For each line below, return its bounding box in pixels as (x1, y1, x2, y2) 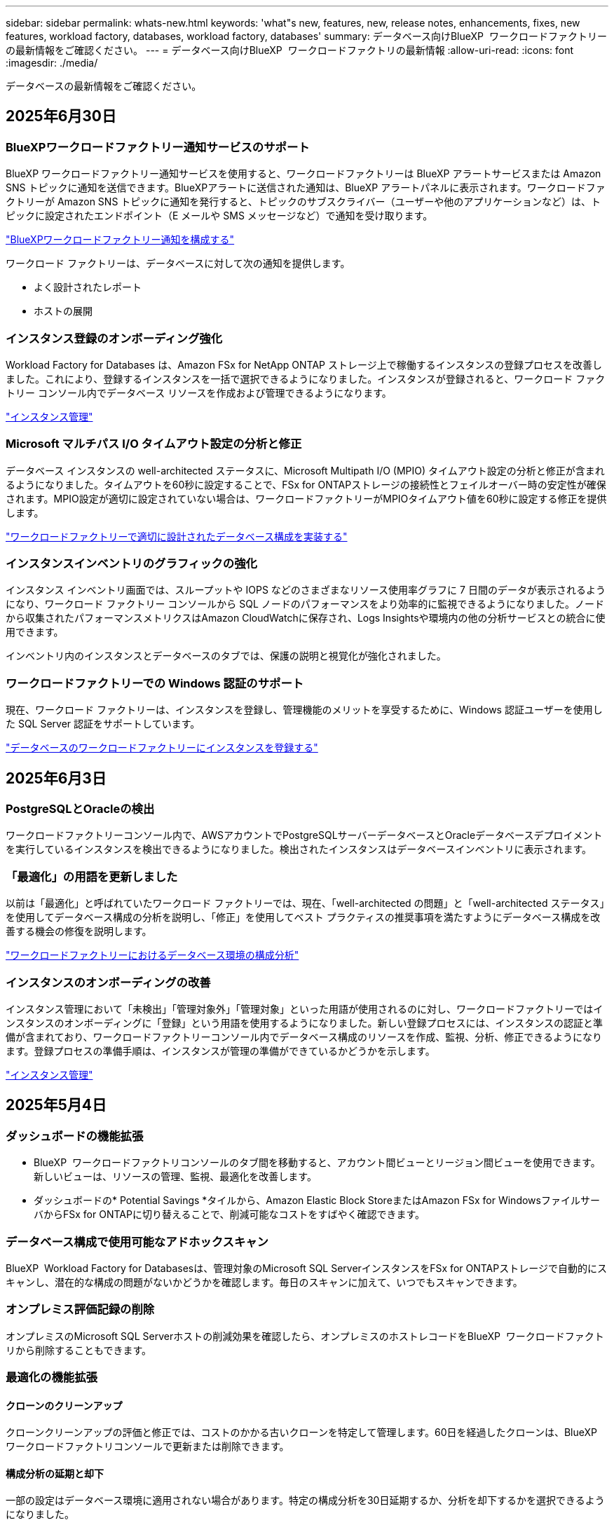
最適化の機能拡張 (6, 1370, 97, 1385)
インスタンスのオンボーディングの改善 (6, 975, 211, 990)
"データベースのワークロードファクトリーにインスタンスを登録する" (6, 741, 318, 754)
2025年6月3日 (6, 769, 107, 787)
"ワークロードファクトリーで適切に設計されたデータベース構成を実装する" (6, 530, 348, 542)
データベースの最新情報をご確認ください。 (6, 80, 202, 92)
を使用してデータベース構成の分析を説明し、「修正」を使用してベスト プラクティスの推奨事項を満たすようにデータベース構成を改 (6, 911, 601, 924)
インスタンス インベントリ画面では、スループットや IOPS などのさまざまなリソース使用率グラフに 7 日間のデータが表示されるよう (6, 584, 606, 596)
